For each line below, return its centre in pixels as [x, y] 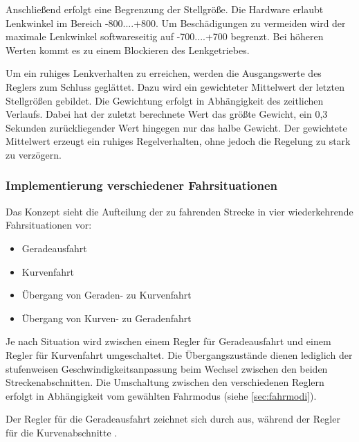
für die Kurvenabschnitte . [62, 432]
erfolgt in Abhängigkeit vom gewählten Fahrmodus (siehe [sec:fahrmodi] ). [161, 395]
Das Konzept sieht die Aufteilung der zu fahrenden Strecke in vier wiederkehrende [179, 211]
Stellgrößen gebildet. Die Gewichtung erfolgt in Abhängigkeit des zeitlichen [165, 100]
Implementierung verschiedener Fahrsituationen [141, 185]
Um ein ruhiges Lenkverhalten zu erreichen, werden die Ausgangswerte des [164, 73]
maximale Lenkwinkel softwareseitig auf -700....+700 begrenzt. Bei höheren [165, 36]
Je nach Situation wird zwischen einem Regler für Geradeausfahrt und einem [168, 341]
